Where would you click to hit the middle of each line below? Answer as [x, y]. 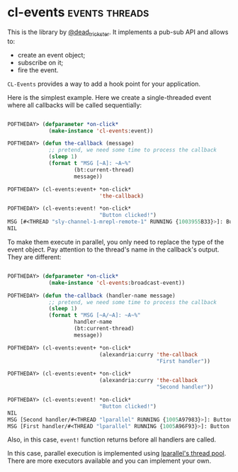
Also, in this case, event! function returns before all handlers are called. [112, 439]
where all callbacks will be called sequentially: [75, 105]
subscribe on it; [40, 62]
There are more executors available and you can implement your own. [109, 461]
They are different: [34, 257]
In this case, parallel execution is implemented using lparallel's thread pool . [117, 454]
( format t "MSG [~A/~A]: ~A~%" [95, 315]
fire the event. [38, 70]
